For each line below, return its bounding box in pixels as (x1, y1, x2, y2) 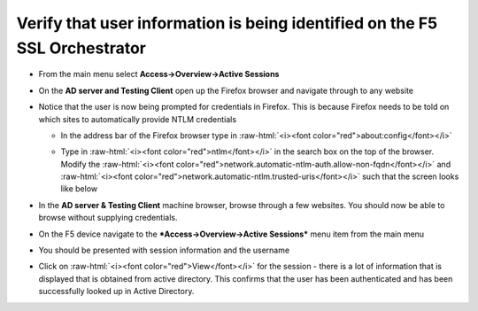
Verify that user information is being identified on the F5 (16, 13, 438, 33)
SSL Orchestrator (16, 38, 146, 58)
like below (60, 183, 97, 194)
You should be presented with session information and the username (38, 245, 290, 256)
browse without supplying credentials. (38, 213, 178, 223)
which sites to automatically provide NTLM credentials (38, 113, 237, 124)
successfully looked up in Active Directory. (38, 286, 195, 297)
